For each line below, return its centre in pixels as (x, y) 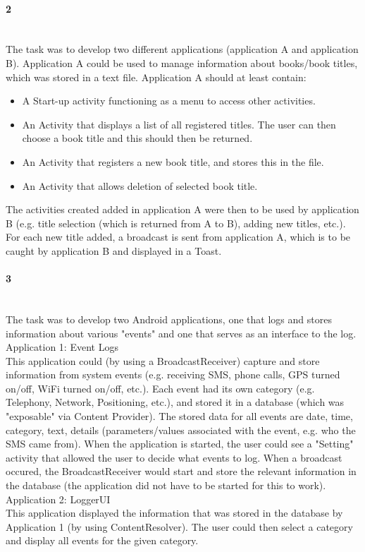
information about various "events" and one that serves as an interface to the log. (181, 333)
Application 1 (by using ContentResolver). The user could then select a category (179, 526)
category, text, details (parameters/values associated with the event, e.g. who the (181, 430)
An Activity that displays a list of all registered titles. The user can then (179, 124)
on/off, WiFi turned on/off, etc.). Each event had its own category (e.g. (160, 388)
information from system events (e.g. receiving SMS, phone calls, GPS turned (173, 374)
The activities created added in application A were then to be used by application (182, 209)
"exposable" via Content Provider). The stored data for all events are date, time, (179, 416)
